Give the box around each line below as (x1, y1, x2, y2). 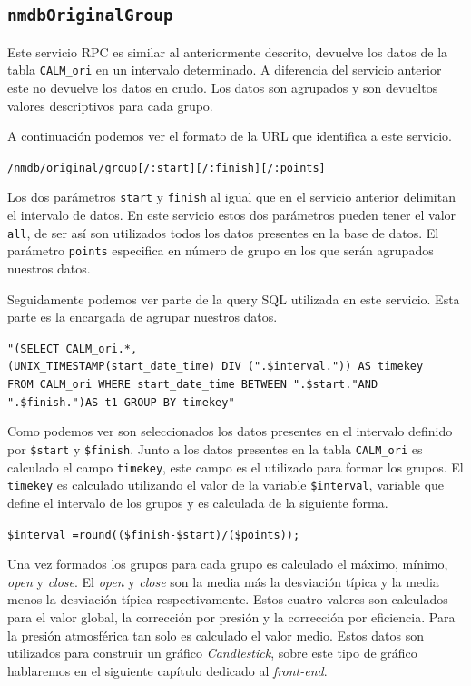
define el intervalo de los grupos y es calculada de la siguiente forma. (7, 493, 388, 512)
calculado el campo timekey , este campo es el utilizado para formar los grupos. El (7, 457, 464, 476)
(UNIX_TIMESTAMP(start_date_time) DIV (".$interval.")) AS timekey (7, 360, 424, 373)
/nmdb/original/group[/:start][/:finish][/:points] (7, 161, 326, 174)
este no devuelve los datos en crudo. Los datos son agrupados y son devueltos (7, 78, 438, 97)
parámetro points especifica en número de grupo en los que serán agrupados (7, 241, 434, 260)
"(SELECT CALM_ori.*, (7, 342, 138, 355)
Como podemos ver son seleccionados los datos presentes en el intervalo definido (7, 422, 453, 441)
